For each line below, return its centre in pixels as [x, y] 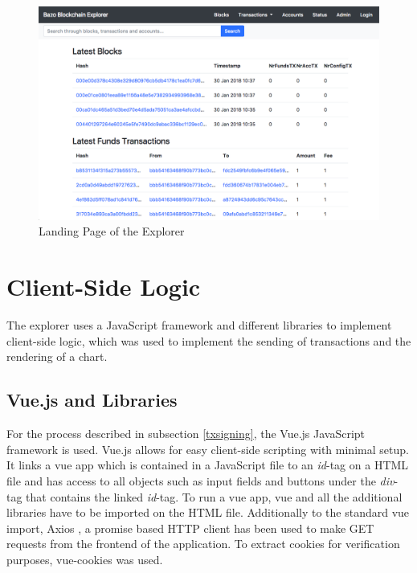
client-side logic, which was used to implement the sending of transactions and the [209, 340]
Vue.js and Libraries [92, 400]
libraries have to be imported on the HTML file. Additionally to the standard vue [208, 512]
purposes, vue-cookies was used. [85, 559]
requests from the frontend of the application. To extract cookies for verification [203, 544]
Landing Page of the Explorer [112, 231]
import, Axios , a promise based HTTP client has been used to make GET [190, 528]
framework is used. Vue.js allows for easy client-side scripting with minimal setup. [208, 449]
